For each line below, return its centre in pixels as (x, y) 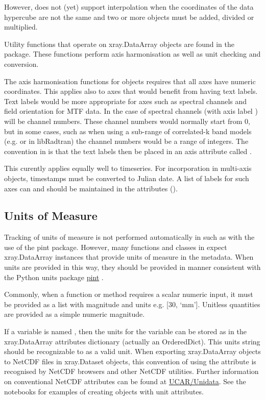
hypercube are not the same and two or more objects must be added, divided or (129, 17)
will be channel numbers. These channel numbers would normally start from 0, (127, 121)
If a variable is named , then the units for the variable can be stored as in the (125, 331)
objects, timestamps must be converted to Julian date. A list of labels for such (127, 178)
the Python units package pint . (54, 277)
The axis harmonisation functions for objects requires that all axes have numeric (130, 81)
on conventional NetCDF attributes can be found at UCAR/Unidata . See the (125, 381)
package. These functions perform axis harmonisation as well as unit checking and (132, 54)
